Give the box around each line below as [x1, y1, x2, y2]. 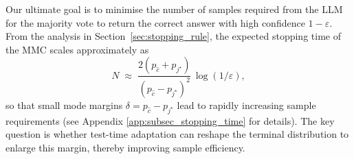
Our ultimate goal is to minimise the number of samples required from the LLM [5, 2, 343, 16]
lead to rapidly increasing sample [177, 97, 316, 112]
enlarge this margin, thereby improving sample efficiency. [5, 140, 245, 154]
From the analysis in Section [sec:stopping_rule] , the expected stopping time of [5, 29, 341, 43]
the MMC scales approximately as [5, 42, 149, 56]
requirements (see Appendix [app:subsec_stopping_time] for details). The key [5, 113, 335, 127]
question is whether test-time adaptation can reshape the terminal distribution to [5, 127, 349, 141]
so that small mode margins [5, 97, 123, 112]
